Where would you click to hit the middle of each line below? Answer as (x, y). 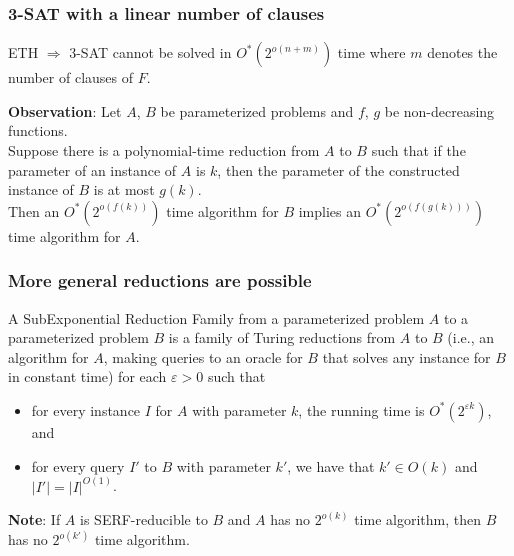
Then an (34, 210)
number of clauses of (71, 77)
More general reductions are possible (160, 280)
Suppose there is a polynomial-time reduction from (164, 150)
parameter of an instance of (92, 169)
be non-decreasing (439, 110)
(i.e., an (471, 337)
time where (371, 52)
